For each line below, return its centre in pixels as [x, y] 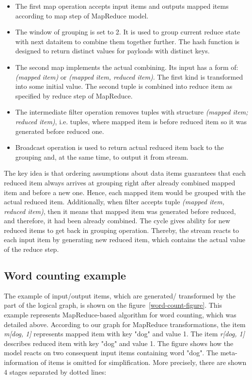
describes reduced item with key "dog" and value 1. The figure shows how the [119, 343]
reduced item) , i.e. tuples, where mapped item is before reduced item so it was [131, 121]
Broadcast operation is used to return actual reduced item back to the [119, 147]
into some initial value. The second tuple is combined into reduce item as [124, 86]
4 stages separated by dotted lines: [55, 372]
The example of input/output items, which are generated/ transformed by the [120, 295]
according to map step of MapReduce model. [82, 15]
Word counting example [65, 275]
